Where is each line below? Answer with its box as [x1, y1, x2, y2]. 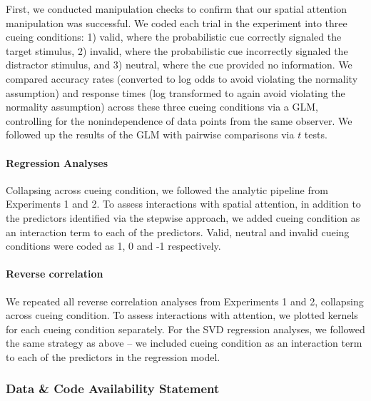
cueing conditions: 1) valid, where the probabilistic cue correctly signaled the [6, 29, 342, 44]
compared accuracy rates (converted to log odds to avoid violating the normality [6, 71, 358, 86]
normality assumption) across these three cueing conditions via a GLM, [6, 99, 318, 114]
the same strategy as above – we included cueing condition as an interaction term [6, 335, 362, 350]
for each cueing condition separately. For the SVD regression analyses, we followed [6, 321, 365, 336]
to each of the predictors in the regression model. [6, 349, 220, 364]
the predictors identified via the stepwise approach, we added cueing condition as [6, 210, 360, 225]
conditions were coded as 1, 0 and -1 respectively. [6, 238, 221, 253]
